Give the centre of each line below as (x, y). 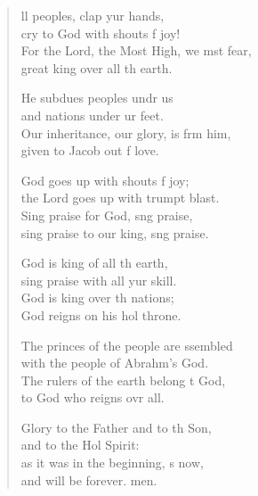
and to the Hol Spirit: (80, 445)
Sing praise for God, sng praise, (107, 215)
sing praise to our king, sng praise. (115, 232)
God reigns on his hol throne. (101, 314)
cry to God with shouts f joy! (101, 33)
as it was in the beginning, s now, (112, 463)
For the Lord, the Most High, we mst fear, (136, 50)
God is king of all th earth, (94, 263)
